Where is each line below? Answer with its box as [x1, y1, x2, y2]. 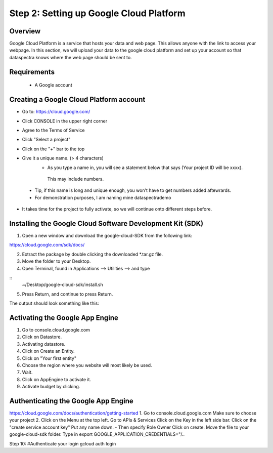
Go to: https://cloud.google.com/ [22, 109, 90, 115]
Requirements [9, 67, 55, 76]
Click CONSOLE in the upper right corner [22, 118, 108, 124]
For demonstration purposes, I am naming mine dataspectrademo [34, 194, 171, 200]
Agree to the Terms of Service [22, 127, 85, 133]
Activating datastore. [22, 341, 66, 347]
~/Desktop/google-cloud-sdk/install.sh [22, 281, 103, 288]
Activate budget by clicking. [22, 384, 80, 390]
